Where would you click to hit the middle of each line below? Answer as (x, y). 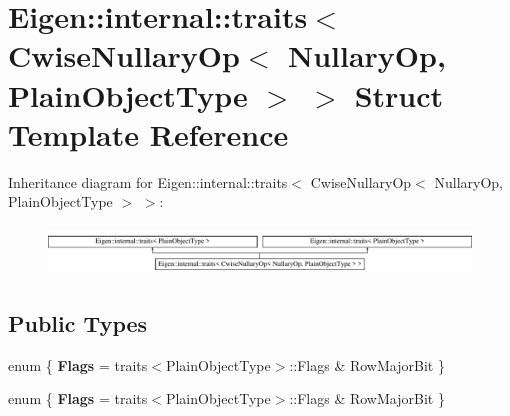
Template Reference (148, 133)
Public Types (78, 322)
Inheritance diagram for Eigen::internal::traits (148, 181)
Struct (399, 94)
